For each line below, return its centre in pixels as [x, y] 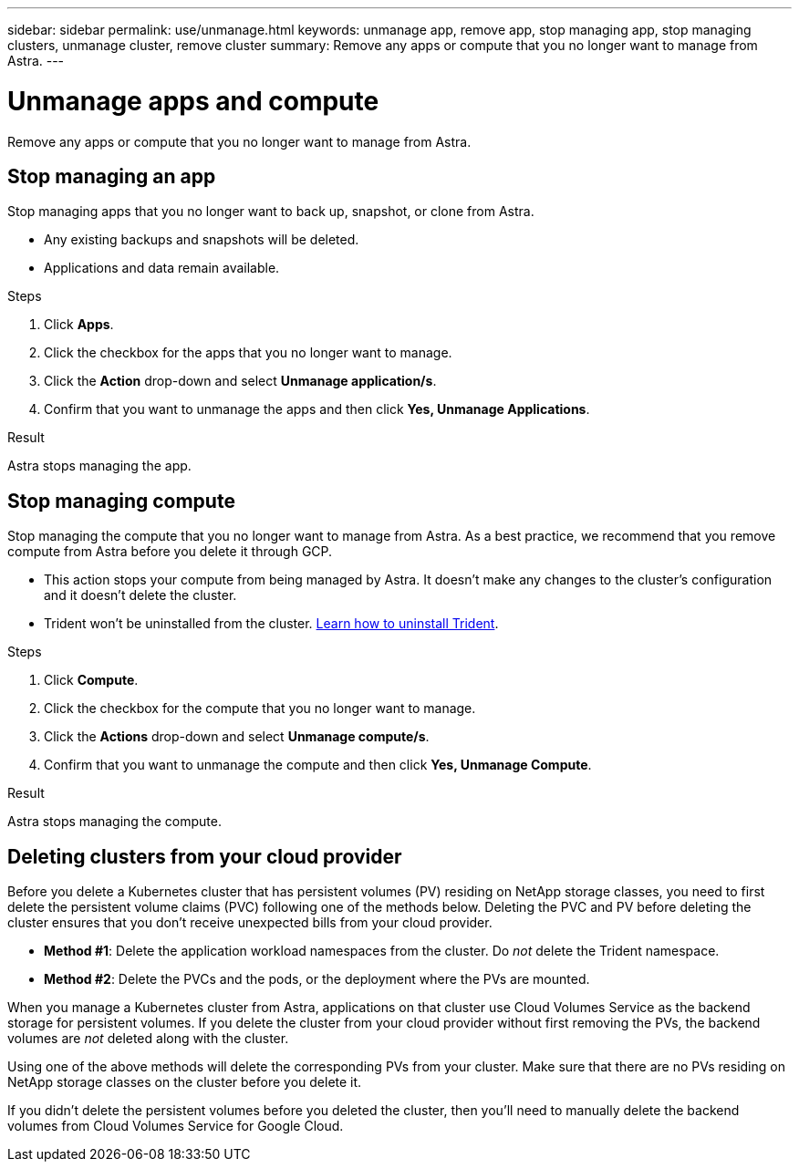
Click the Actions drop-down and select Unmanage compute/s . [237, 737]
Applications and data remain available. [162, 268]
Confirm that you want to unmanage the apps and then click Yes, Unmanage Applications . [317, 409]
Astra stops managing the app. [99, 466]
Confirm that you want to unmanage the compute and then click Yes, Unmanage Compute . [318, 765]
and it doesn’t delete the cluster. [140, 595]
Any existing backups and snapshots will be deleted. [202, 240]
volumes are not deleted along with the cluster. [148, 1039]
